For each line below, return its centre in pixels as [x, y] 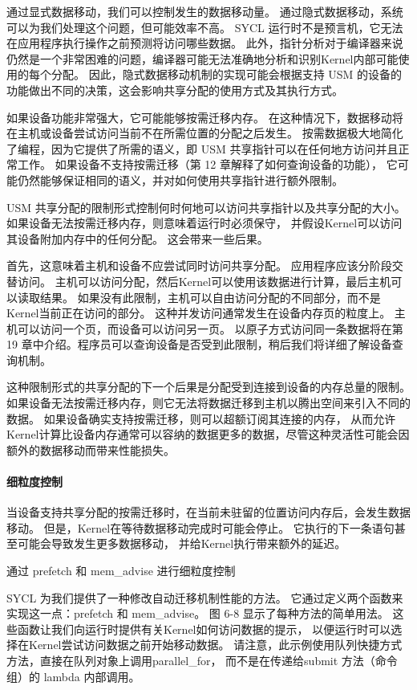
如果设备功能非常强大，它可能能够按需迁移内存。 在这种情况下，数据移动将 [205, 117]
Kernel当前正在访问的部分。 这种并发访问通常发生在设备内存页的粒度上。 [199, 313]
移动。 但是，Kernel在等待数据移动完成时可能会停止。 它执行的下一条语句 [200, 527]
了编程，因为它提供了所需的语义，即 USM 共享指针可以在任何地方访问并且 [202, 148]
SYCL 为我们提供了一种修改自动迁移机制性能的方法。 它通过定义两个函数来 [205, 597]
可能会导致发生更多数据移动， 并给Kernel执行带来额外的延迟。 [182, 543]
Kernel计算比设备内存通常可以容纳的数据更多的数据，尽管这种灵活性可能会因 [208, 434]
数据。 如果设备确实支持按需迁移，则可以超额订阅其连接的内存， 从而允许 [201, 418]
